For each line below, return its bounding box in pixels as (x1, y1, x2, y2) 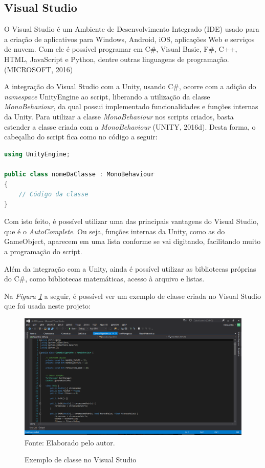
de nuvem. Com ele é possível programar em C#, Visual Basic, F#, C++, (4, 44, 237, 54)
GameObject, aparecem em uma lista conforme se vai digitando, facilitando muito (4, 236, 261, 247)
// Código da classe (18, 191, 89, 198)
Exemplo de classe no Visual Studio (25, 454, 137, 465)
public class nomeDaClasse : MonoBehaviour (4, 170, 154, 178)
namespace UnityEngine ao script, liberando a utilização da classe (4, 91, 210, 101)
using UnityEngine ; (4, 150, 70, 158)
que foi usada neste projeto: (4, 300, 91, 311)
